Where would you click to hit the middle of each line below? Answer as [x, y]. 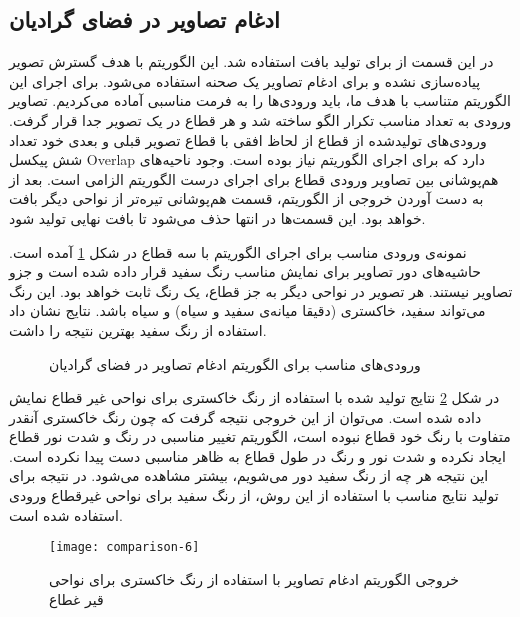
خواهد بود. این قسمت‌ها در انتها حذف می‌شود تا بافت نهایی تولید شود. [217, 217]
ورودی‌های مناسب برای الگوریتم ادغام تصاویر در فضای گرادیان [235, 363]
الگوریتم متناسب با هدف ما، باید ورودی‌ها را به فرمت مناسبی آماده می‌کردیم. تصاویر [260, 100]
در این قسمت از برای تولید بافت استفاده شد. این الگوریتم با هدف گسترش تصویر [251, 61]
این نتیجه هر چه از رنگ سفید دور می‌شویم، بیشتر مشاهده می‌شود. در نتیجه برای [249, 475]
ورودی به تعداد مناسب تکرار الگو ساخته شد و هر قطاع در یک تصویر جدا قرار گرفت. [260, 119]
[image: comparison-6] [124, 547]
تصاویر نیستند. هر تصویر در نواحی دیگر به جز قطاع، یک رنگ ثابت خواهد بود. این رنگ [261, 290]
